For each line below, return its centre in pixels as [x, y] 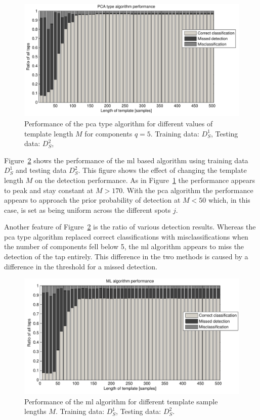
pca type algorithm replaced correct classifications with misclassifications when [126, 236]
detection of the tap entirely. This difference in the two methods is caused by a [126, 256]
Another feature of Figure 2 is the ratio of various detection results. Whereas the [130, 227]
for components [109, 133]
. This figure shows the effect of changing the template [162, 170]
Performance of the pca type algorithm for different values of [119, 123]
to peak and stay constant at [49, 190]
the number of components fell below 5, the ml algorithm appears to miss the [124, 246]
